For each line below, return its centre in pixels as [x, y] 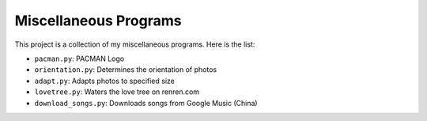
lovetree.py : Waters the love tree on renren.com [117, 92]
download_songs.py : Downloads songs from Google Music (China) [146, 103]
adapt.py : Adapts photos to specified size [105, 81]
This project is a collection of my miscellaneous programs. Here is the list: [135, 44]
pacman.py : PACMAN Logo [79, 59]
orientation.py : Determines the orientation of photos [126, 70]
